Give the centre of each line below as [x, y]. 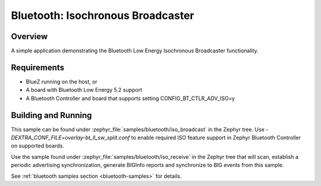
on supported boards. [38, 146]
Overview [29, 36]
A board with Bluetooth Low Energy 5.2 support [84, 90]
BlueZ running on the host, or [62, 81]
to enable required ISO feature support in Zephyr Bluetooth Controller [216, 138]
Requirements [38, 67]
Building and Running [51, 115]
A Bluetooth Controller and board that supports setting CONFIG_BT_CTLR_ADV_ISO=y [130, 98]
